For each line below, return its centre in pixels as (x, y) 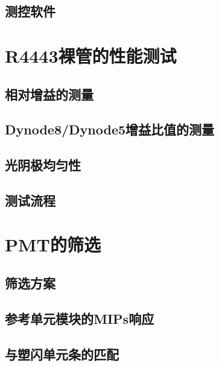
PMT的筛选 (53, 245)
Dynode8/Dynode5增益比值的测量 (110, 129)
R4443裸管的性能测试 (91, 55)
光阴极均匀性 (43, 165)
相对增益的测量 (49, 94)
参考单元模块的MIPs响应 (80, 318)
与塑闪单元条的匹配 (62, 354)
